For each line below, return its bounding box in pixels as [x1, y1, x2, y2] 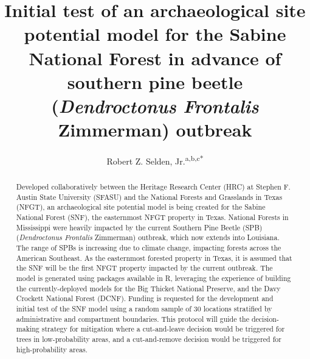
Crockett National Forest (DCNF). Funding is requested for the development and [16, 293, 274, 304]
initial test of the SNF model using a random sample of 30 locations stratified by [16, 303, 272, 313]
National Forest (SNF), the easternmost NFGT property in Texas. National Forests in [16, 212, 289, 222]
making [16, 324, 40, 334]
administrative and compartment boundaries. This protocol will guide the [16, 313, 249, 324]
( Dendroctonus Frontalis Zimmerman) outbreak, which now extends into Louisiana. [16, 232, 280, 243]
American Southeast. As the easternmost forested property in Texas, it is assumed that [16, 252, 292, 263]
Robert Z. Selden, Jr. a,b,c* [106, 153, 204, 167]
